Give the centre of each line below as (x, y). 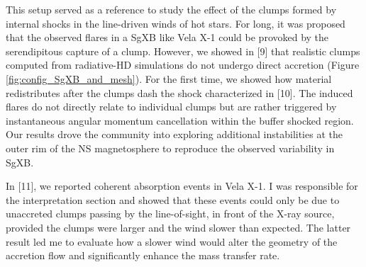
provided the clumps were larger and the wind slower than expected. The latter (178, 227)
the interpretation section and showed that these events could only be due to (173, 199)
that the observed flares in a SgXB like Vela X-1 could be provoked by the (167, 37)
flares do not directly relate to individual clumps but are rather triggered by (171, 107)
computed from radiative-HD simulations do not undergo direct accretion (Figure (183, 65)
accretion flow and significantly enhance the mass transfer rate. (143, 255)
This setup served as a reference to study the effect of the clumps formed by (171, 9)
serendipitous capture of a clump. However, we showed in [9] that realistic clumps (183, 51)
